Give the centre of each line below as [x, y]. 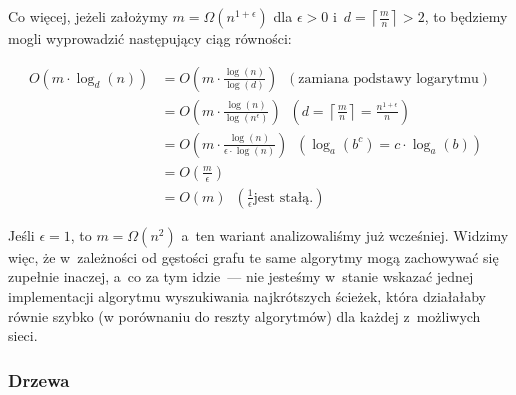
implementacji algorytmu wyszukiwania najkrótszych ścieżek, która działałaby [247, 295]
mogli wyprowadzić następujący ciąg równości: [150, 38]
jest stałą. [283, 197]
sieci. [23, 335]
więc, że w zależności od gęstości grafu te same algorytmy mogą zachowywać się [253, 256]
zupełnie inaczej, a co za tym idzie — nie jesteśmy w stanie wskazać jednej [241, 276]
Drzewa [39, 379]
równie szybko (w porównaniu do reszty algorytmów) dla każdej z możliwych [244, 315]
